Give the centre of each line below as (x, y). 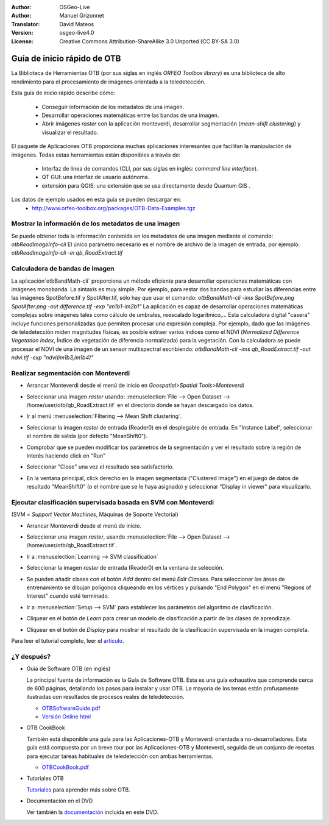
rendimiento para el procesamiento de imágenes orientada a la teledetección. (108, 82)
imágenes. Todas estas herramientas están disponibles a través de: (96, 155)
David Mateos (77, 24)
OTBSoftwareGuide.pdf (71, 708)
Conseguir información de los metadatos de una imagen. (113, 107)
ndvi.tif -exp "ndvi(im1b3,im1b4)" (52, 358)
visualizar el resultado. (70, 132)
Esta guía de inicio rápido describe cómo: (63, 93)
